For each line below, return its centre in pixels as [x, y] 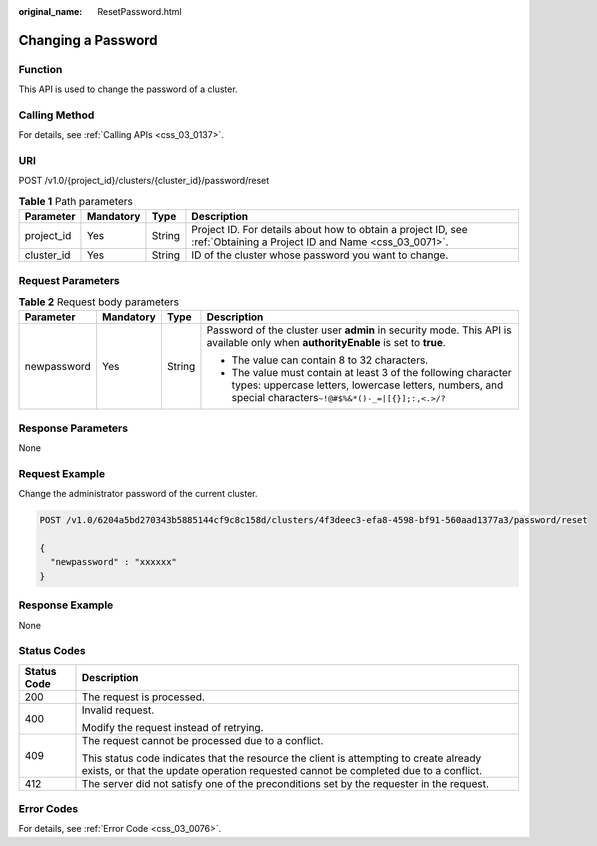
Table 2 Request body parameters [99, 302]
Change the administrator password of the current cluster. [138, 494]
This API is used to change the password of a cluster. [128, 89]
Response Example [66, 605]
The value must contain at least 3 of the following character [371, 373]
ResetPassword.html [139, 11]
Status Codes [52, 651]
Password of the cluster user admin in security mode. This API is [359, 330]
